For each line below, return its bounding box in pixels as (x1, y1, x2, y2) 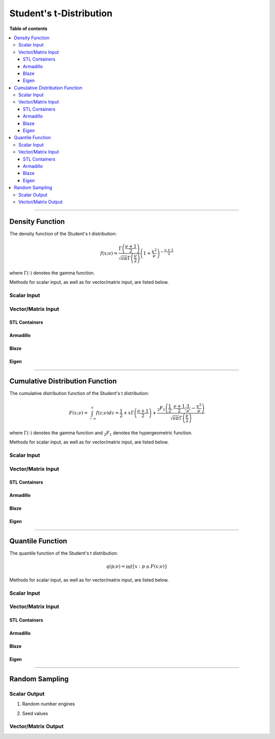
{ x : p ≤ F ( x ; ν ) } (131, 564, 168, 569)
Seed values (22, 710, 48, 716)
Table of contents (9, 25, 48, 32)
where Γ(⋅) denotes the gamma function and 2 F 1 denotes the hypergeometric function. (9, 430, 193, 437)
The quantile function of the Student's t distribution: (9, 550, 118, 557)
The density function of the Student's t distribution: (9, 230, 117, 236)
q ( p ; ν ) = (106, 564, 126, 569)
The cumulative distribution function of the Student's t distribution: (9, 390, 149, 397)
